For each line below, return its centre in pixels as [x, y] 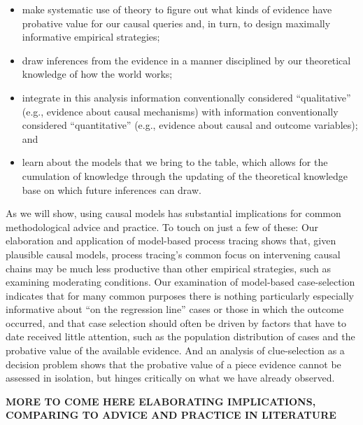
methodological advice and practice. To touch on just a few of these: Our [162, 227]
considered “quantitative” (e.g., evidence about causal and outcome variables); [190, 125]
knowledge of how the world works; [97, 74]
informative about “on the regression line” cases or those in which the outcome [175, 309]
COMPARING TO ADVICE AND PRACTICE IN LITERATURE [171, 415]
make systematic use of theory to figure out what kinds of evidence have [177, 9]
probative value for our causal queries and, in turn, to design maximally [176, 23]
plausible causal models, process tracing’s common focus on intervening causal [173, 254]
